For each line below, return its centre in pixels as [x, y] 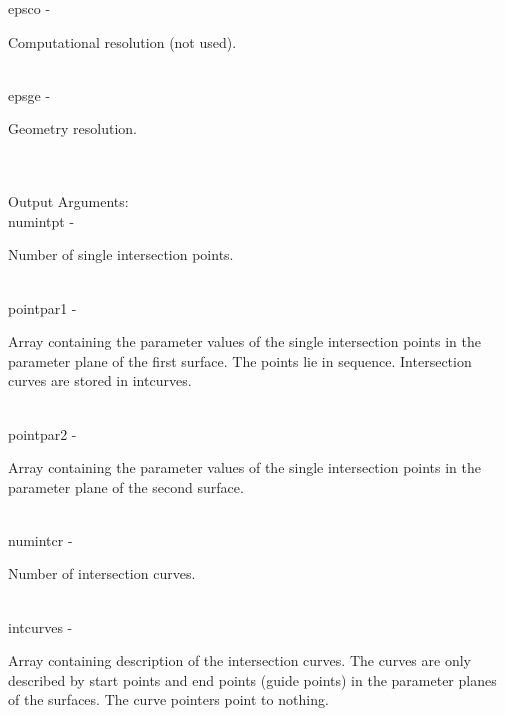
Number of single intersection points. [121, 254]
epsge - [29, 94]
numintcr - [40, 539]
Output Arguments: [68, 201]
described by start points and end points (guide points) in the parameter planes [252, 679]
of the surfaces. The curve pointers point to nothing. [168, 699]
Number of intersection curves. [102, 573]
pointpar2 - [42, 433]
